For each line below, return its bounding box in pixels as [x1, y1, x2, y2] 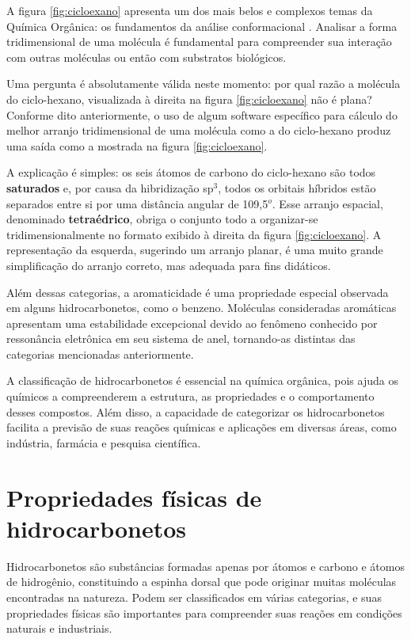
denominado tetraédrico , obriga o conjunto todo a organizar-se [6, 211, 318, 227]
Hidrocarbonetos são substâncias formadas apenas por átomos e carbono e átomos [6, 557, 405, 574]
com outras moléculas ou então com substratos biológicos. [6, 48, 287, 65]
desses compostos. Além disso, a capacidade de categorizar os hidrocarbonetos [6, 403, 385, 420]
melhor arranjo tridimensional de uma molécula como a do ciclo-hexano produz [6, 122, 391, 139]
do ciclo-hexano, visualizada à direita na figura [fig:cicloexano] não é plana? [6, 90, 372, 107]
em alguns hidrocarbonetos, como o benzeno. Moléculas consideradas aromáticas [6, 299, 397, 316]
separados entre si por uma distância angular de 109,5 [6, 195, 268, 211]
